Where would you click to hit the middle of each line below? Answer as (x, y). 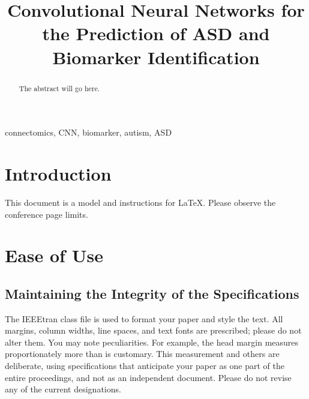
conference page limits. (46, 214)
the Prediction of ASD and (156, 33)
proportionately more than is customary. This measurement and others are (142, 354)
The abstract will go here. (59, 88)
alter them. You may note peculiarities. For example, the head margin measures (152, 342)
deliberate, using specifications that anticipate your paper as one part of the (145, 366)
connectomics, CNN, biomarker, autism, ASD (88, 132)
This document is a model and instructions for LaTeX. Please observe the (140, 202)
